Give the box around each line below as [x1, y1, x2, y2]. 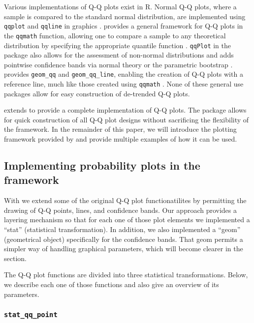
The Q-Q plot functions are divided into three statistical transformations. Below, [4, 269, 248, 280]
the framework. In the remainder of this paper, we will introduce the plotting [4, 124, 237, 134]
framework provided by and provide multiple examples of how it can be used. [4, 134, 237, 144]
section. [4, 253, 27, 263]
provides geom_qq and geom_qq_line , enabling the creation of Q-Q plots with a [4, 69, 243, 79]
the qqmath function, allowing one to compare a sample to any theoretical [4, 30, 226, 40]
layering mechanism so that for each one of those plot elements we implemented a [4, 214, 250, 225]
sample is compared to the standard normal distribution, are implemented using [4, 11, 246, 21]
